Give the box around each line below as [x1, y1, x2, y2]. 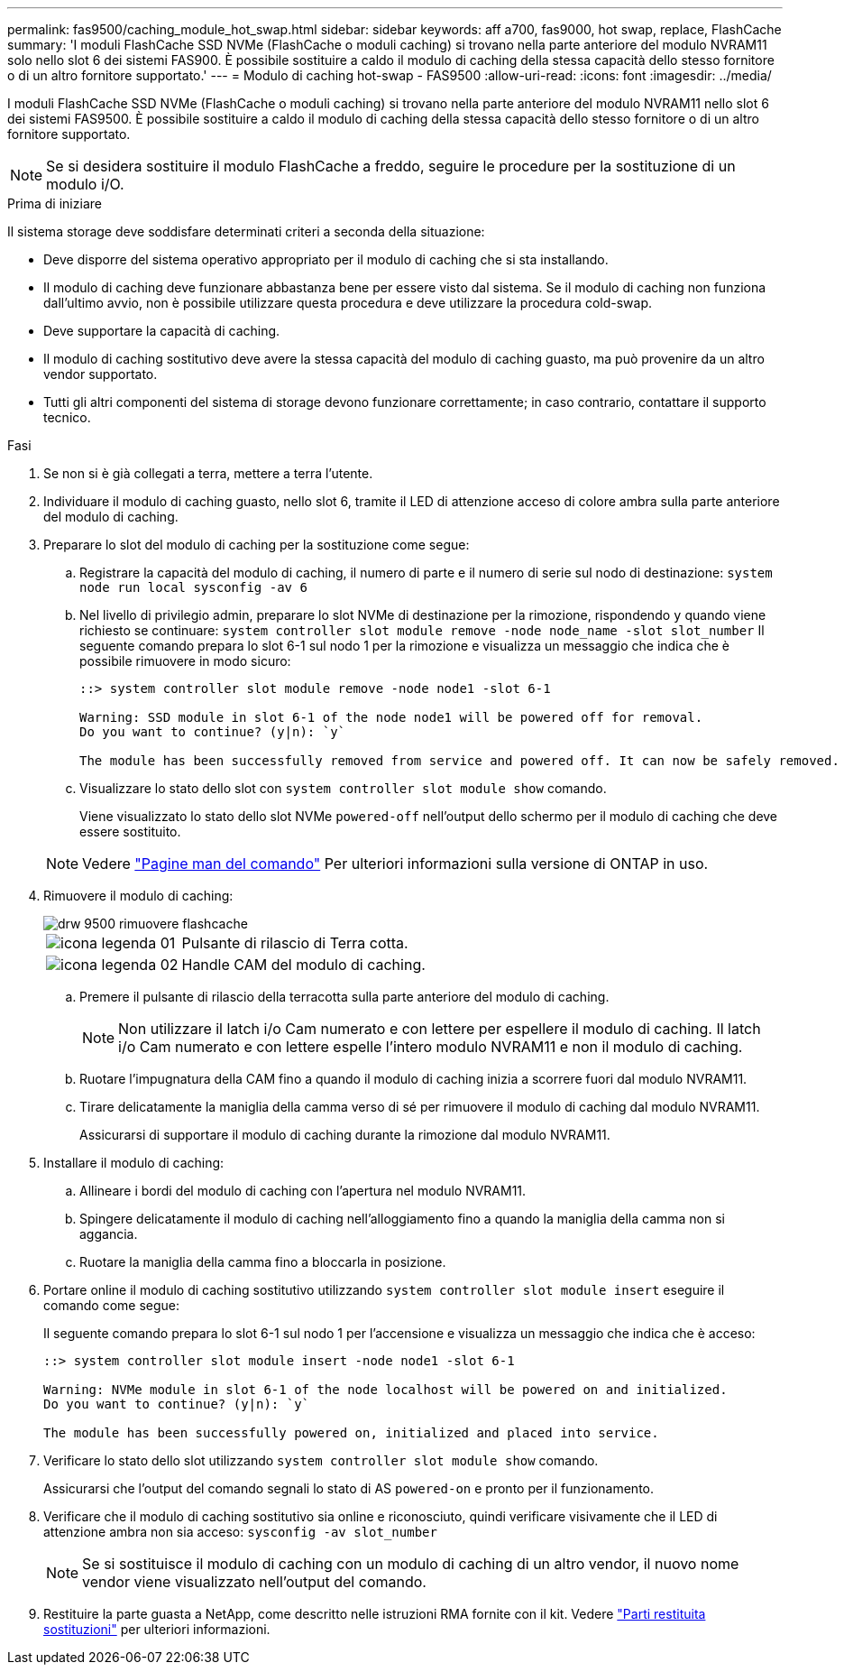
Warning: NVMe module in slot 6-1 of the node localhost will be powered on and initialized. [43, 1382, 728, 1397]
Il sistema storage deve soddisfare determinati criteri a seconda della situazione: [7, 224, 485, 239]
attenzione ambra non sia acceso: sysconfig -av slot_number [43, 1524, 437, 1539]
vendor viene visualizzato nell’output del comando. [82, 1573, 427, 1591]
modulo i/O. [46, 175, 124, 193]
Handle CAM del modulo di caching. [181, 956, 426, 974]
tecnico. [43, 410, 91, 425]
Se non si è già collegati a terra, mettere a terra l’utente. [43, 466, 373, 481]
